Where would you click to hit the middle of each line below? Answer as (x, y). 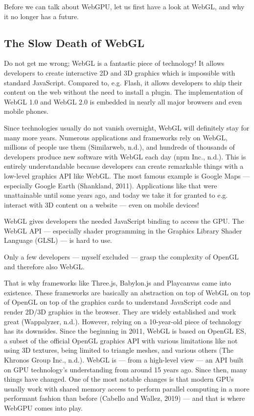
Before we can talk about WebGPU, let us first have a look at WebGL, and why (124, 6)
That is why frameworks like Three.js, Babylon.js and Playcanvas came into (118, 283)
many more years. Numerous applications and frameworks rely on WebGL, (116, 137)
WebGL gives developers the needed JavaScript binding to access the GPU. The (124, 221)
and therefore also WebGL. (44, 266)
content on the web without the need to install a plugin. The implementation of (124, 92)
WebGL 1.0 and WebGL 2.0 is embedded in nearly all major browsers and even (123, 101)
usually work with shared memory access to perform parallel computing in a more (127, 388)
